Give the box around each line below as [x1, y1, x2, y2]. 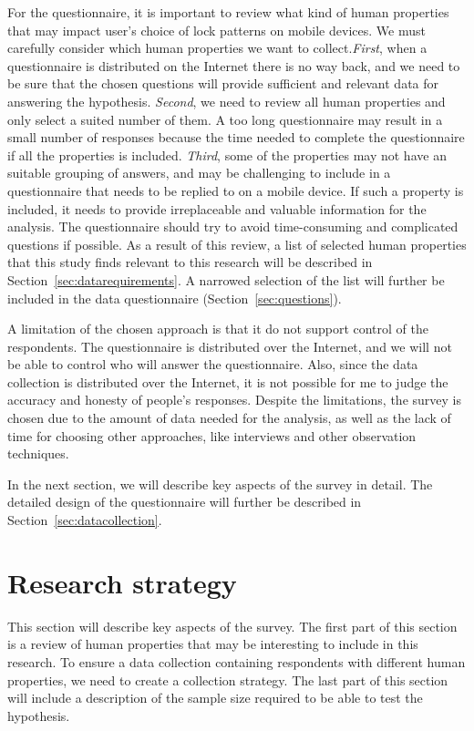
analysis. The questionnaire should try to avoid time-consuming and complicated [7, 217, 459, 236]
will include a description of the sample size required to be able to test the [7, 688, 423, 707]
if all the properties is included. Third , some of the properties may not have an [7, 145, 447, 164]
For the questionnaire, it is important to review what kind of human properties [7, 3, 449, 21]
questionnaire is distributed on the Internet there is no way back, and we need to [7, 56, 460, 75]
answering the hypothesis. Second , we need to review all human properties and [7, 91, 446, 110]
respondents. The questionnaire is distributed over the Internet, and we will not [7, 336, 452, 355]
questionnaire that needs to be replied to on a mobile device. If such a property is [7, 180, 464, 200]
